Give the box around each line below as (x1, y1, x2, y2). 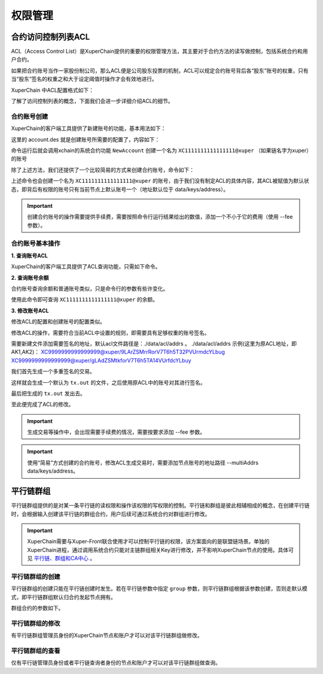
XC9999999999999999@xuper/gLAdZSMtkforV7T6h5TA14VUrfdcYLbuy (11, 356, 191, 364)
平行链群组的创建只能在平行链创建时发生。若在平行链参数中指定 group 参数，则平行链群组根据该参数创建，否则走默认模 (11, 585, 308, 593)
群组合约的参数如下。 (11, 605, 64, 612)
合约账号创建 (11, 112, 48, 120)
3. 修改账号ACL (11, 307, 49, 314)
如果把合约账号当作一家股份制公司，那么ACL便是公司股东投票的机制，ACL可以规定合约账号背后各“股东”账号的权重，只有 (11, 67, 309, 74)
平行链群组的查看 (11, 646, 60, 655)
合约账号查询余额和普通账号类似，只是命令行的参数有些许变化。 (11, 285, 169, 292)
